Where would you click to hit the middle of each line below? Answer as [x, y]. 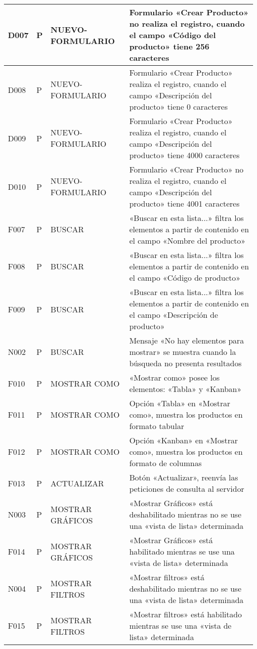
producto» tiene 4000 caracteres [184, 155]
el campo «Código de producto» [185, 278]
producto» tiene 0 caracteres [178, 107]
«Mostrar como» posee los [174, 377]
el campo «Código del [172, 35]
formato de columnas [165, 463]
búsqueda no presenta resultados [185, 363]
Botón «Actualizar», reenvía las [184, 477]
